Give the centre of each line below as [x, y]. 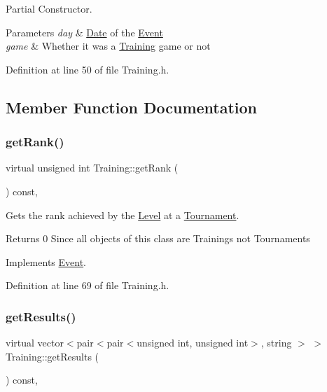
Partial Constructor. [49, 8]
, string [276, 343]
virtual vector [35, 343]
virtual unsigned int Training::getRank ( [92, 168]
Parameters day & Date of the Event [84, 32]
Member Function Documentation [132, 107]
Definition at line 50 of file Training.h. [88, 69]
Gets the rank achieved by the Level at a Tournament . [123, 215]
